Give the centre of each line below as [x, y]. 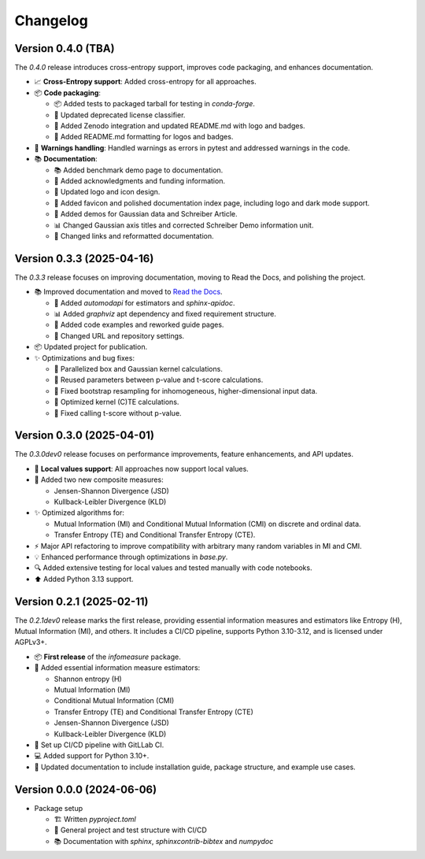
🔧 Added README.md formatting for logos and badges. [144, 137]
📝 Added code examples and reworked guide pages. [139, 325]
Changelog [51, 20]
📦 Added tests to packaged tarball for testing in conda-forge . [155, 104]
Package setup [59, 808]
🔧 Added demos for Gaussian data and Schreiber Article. [146, 214]
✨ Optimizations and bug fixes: [85, 357]
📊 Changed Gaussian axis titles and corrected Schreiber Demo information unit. [184, 225]
